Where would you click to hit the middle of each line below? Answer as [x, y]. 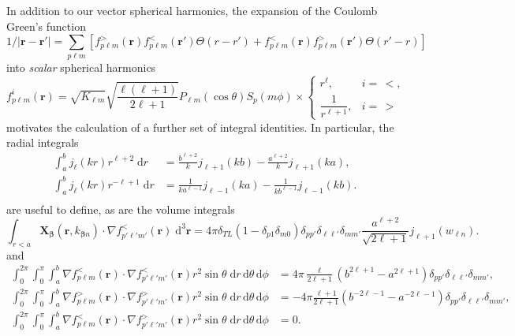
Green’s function [46, 26]
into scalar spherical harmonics [81, 67]
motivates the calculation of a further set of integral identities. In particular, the [200, 127]
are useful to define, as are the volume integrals [121, 209]
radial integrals [43, 142]
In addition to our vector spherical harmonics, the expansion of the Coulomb [192, 10]
